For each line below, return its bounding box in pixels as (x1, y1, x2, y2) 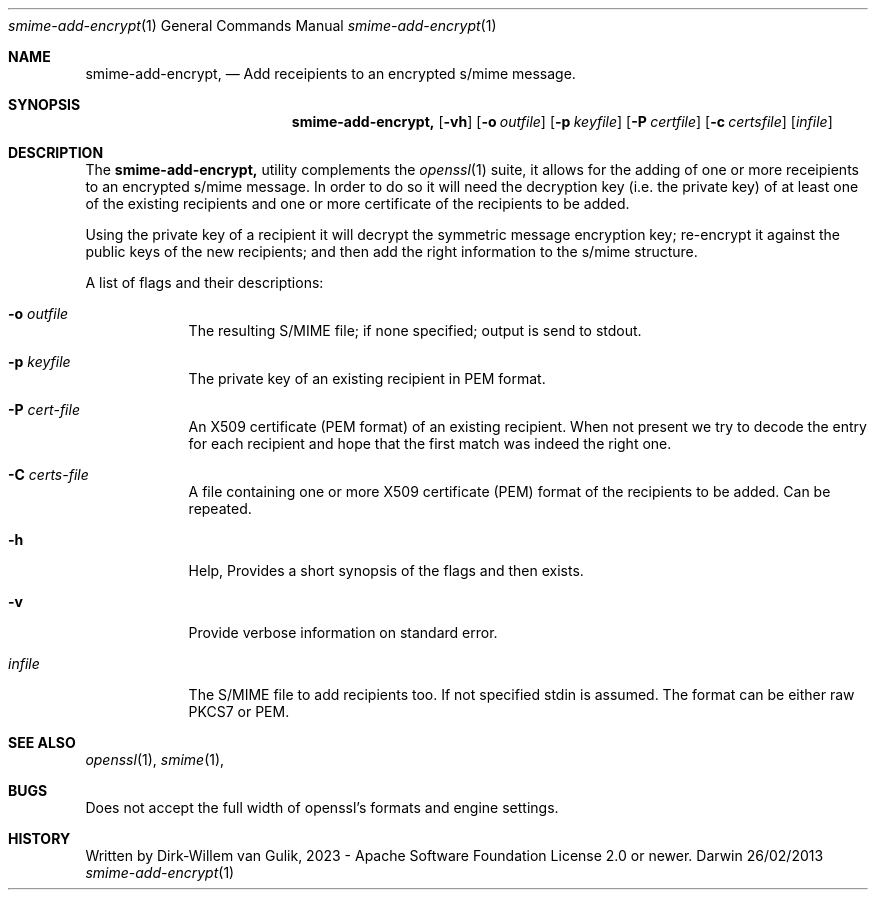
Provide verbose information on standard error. (188, 624, 498, 641)
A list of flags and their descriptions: (85, 274, 324, 291)
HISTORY (8, 830, 71, 847)
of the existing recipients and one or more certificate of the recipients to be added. (85, 195, 630, 212)
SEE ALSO (8, 734, 76, 751)
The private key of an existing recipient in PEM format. (188, 370, 546, 387)
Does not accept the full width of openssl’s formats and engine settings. (85, 799, 559, 816)
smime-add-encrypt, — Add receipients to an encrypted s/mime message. (85, 65, 576, 82)
